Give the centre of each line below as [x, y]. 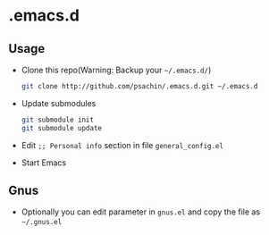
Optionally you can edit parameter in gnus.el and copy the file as [141, 212]
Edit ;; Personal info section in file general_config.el [122, 145]
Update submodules [59, 103]
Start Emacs [44, 163]
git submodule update [61, 128]
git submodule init [58, 120]
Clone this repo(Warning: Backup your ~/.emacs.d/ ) [116, 70]
